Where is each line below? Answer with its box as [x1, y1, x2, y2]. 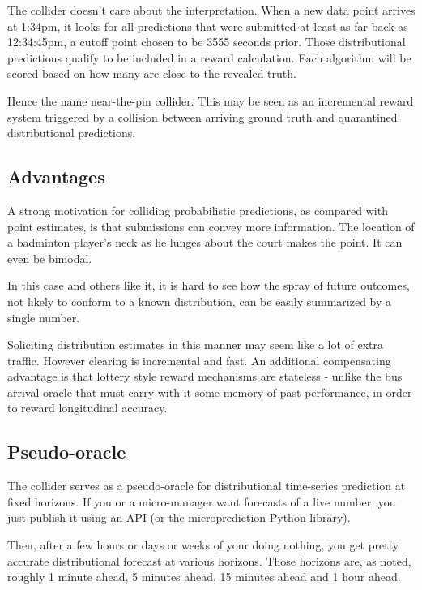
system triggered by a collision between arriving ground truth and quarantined [7, 108, 398, 125]
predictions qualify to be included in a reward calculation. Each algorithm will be [7, 49, 411, 66]
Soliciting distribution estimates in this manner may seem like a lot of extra [7, 336, 384, 353]
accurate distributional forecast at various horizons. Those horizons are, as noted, [7, 552, 411, 569]
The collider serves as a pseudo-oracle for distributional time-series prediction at [7, 477, 406, 494]
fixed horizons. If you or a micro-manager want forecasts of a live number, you [7, 493, 396, 510]
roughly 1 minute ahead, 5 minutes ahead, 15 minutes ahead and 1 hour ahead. [7, 568, 401, 585]
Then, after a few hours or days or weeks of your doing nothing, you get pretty [7, 536, 399, 553]
